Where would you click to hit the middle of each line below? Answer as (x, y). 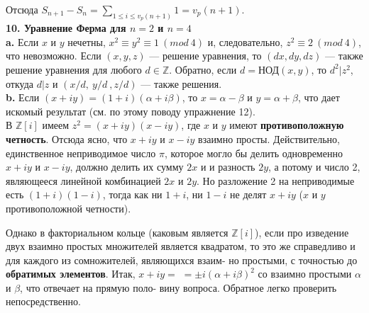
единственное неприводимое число (81, 153)
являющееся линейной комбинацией (83, 180)
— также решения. (181, 83)
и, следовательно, (245, 41)
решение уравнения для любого (74, 69)
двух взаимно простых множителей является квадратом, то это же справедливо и (181, 246)
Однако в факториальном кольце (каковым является (117, 232)
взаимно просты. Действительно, (269, 138)
